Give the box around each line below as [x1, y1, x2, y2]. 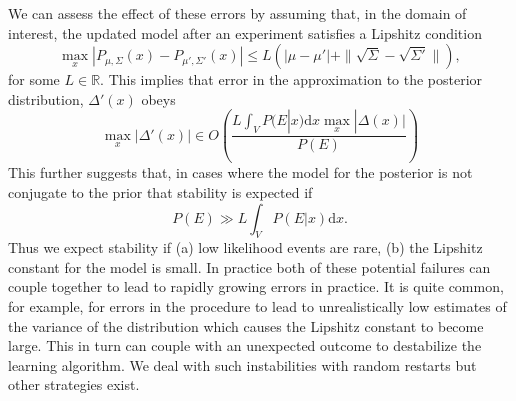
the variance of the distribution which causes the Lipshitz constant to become [8, 315, 484, 336]
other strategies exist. [8, 374, 140, 395]
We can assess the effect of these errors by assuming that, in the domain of [8, 3, 467, 23]
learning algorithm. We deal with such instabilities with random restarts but [8, 354, 477, 375]
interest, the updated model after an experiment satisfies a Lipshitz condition [8, 22, 482, 43]
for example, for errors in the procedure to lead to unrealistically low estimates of [8, 296, 507, 317]
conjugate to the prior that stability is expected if [8, 181, 313, 202]
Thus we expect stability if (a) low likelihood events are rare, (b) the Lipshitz [8, 237, 483, 258]
